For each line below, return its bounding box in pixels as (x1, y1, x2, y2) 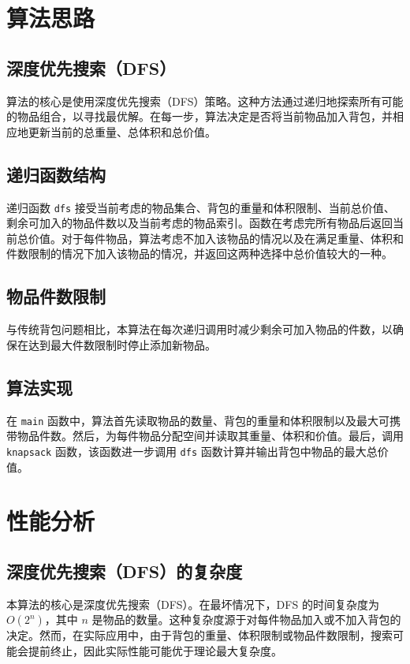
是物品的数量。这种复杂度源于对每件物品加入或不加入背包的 (91, 611, 401, 628)
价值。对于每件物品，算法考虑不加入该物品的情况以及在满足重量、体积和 (28, 229, 404, 246)
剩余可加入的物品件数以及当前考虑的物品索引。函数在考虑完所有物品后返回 (6, 214, 393, 231)
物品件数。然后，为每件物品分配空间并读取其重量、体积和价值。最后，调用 (17, 427, 404, 444)
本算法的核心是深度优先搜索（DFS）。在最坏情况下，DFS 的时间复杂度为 (6, 595, 379, 612)
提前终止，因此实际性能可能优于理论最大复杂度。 (28, 642, 282, 658)
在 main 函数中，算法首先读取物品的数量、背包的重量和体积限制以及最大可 (6, 412, 389, 428)
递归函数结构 (6, 162, 106, 186)
